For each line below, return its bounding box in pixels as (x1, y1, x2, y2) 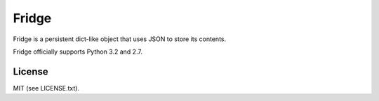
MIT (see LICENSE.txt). (13, 84, 80, 92)
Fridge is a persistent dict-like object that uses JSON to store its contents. (13, 35, 227, 43)
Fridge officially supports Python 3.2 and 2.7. (13, 47, 143, 56)
